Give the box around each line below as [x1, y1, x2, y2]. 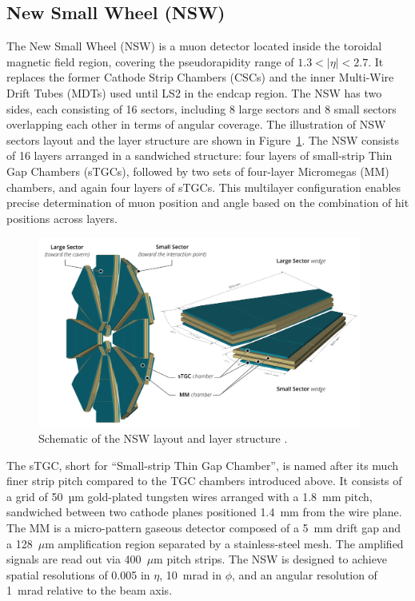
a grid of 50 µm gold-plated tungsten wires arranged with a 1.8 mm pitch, [6, 488, 373, 504]
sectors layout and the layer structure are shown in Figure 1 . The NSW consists [6, 131, 399, 148]
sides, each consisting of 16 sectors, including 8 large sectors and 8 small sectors [6, 100, 397, 117]
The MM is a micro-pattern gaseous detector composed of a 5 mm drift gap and [6, 519, 401, 536]
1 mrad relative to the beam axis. [6, 582, 173, 599]
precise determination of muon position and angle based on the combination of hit [6, 194, 409, 211]
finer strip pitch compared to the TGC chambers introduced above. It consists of [6, 472, 402, 489]
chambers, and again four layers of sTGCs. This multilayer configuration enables [6, 178, 401, 195]
